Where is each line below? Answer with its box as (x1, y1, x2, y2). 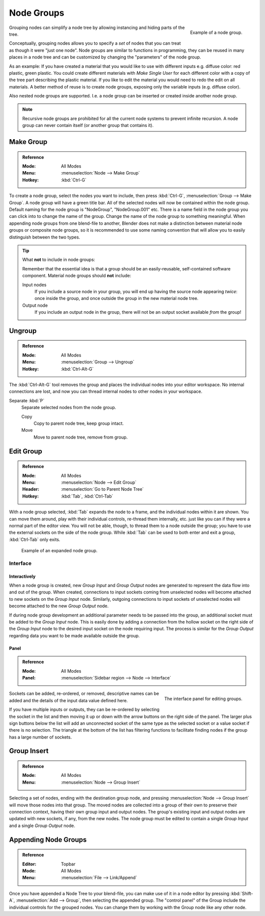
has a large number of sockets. (9, 734, 72, 740)
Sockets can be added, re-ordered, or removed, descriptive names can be (9, 691, 159, 697)
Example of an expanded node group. (21, 548, 98, 554)
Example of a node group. (190, 30, 242, 35)
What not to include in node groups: (22, 257, 95, 263)
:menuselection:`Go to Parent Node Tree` (61, 486, 144, 492)
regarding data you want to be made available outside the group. (9, 632, 140, 639)
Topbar (61, 861, 76, 867)
